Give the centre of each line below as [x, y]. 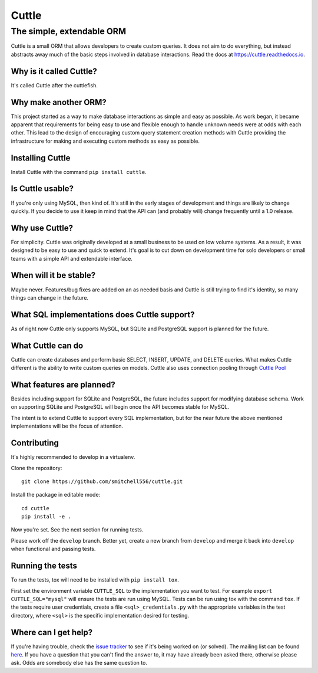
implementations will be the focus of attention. [67, 426]
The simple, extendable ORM [69, 31]
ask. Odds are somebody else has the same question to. [79, 663]
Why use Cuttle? [42, 228]
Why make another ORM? [59, 102]
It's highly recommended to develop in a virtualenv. [73, 457]
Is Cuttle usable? [42, 189]
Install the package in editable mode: [56, 495]
